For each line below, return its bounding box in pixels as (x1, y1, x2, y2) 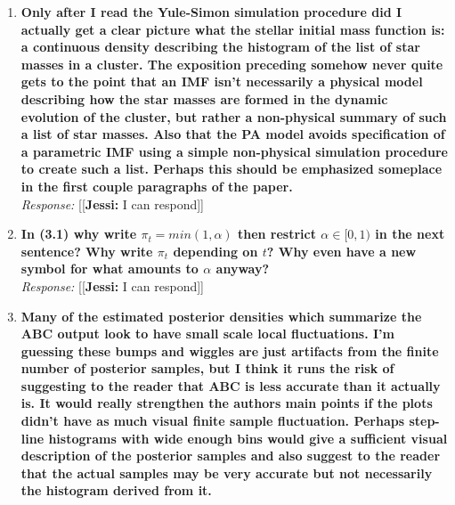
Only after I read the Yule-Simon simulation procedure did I (20, 3, 402, 20)
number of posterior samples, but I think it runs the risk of (20, 359, 394, 378)
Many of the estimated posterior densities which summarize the (20, 306, 422, 325)
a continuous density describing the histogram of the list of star (20, 37, 420, 56)
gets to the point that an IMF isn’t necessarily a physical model (20, 72, 423, 91)
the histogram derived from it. (20, 481, 212, 500)
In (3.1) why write (20, 224, 137, 243)
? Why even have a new (266, 241, 417, 260)
